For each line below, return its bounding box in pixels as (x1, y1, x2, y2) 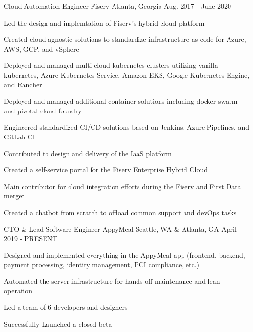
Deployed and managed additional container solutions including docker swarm (4, 96, 238, 106)
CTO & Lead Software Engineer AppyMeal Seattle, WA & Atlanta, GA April (4, 223, 237, 234)
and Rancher (4, 79, 42, 89)
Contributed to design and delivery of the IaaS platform (4, 148, 172, 158)
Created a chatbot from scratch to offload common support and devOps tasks (4, 207, 237, 217)
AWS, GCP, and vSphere (4, 43, 79, 54)
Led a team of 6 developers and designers (4, 302, 128, 312)
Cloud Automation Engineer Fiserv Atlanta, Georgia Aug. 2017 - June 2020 (4, 1, 231, 11)
